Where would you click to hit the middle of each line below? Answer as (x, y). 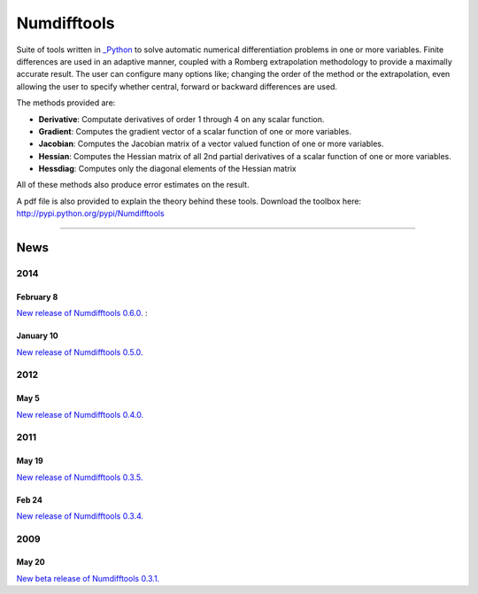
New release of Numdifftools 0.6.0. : (82, 313)
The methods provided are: (66, 103)
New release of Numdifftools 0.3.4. (80, 516)
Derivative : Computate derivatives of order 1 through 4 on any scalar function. (181, 119)
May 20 (31, 562)
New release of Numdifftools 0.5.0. (80, 352)
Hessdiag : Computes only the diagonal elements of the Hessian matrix (167, 169)
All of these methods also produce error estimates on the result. (133, 185)
